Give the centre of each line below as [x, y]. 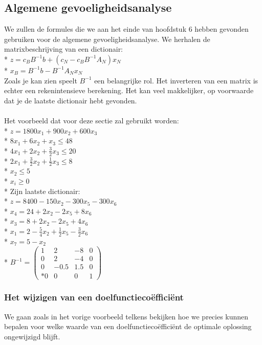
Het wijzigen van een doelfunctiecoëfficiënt [94, 297]
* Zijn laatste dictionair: [42, 191]
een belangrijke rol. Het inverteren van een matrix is [176, 80]
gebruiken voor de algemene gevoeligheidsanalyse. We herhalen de [107, 39]
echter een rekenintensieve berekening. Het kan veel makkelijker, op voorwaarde [129, 90]
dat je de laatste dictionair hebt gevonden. [71, 100]
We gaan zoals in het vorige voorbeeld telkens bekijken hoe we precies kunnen [126, 316]
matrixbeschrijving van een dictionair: [64, 49]
